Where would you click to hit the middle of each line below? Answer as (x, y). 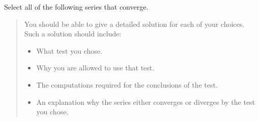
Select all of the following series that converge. (76, 7)
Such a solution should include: (73, 34)
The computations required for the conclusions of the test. (127, 84)
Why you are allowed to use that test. (95, 68)
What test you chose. (69, 50)
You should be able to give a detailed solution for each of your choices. (134, 24)
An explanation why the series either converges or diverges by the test (146, 102)
